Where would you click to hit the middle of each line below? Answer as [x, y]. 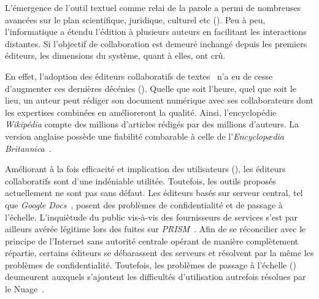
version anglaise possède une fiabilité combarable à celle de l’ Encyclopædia [144, 136]
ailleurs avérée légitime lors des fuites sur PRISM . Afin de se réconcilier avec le [156, 229]
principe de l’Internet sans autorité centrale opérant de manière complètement [152, 240]
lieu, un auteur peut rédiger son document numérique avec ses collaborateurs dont [159, 100]
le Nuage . [25, 289]
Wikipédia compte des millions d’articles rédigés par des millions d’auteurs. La [152, 124]
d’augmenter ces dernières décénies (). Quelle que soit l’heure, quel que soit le [151, 88]
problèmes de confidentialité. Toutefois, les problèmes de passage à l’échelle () [151, 264]
